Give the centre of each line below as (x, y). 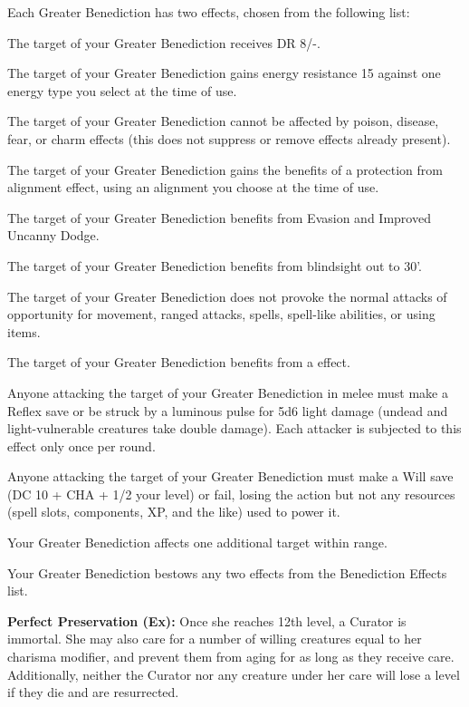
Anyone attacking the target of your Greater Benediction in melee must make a (228, 392)
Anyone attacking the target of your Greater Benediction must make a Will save (230, 476)
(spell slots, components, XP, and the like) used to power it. (174, 512)
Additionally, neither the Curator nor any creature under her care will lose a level (234, 674)
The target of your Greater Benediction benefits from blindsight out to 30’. (215, 265)
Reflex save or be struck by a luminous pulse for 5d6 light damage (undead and (228, 410)
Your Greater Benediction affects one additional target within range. (197, 542)
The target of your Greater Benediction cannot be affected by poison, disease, (223, 121)
